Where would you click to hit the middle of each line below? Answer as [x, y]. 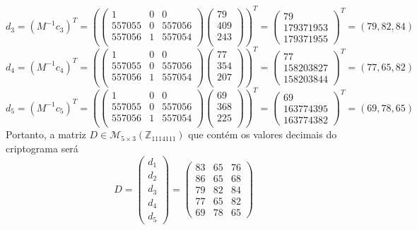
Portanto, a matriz [46, 134]
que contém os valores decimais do [263, 134]
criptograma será [42, 148]
